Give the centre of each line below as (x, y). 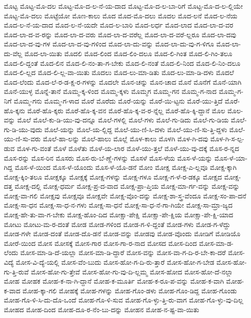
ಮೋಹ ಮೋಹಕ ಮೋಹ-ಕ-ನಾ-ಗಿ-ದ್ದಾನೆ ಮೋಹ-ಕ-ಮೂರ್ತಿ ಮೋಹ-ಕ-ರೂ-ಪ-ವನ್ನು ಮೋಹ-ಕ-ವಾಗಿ (114, 281)
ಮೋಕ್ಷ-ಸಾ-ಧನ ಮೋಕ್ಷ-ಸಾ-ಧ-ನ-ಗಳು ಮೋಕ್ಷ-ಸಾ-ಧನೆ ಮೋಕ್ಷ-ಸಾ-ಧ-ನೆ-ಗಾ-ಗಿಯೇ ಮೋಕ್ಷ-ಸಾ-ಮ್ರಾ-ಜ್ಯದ (118, 205)
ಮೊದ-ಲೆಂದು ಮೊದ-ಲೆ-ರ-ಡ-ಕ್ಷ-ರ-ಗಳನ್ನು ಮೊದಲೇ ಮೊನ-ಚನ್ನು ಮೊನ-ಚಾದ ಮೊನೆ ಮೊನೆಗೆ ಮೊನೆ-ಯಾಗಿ (123, 82)
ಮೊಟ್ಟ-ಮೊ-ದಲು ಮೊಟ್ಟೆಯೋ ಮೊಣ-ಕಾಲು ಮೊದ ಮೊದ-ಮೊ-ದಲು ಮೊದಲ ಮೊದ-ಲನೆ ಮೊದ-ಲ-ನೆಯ (121, 15)
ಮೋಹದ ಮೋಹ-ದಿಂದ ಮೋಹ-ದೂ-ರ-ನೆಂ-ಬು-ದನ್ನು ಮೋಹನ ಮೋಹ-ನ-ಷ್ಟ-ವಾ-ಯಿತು (102, 309)
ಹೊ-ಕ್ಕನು (15, 110)
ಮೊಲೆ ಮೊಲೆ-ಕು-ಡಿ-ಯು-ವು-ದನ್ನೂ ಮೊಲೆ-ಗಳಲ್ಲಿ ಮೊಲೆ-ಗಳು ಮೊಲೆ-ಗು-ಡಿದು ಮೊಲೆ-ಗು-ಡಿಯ (123, 120)
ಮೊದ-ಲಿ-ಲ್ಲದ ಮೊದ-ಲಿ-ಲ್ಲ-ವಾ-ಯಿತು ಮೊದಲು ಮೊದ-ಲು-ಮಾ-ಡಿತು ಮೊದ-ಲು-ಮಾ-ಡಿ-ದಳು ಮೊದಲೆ (119, 72)
